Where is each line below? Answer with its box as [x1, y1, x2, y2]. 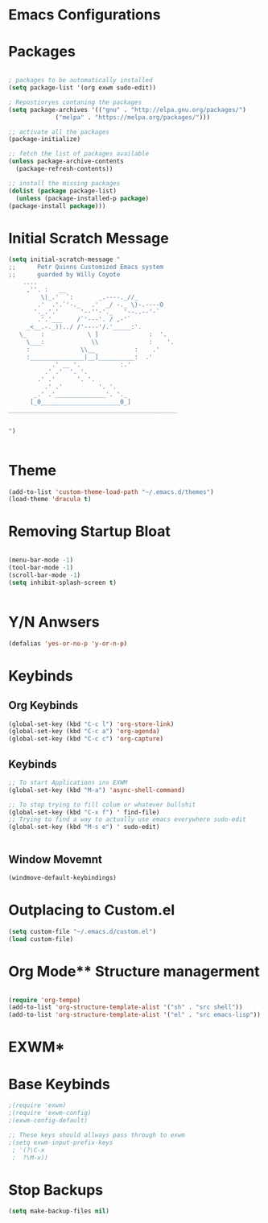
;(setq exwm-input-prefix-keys [8, 1138, 113, 1146]
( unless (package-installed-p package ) [15, 194, 150, 202]
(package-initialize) [8, 135, 81, 143]
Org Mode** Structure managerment [8, 962, 260, 980]
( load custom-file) [8, 935, 74, 943]
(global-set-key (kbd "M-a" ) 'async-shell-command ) [8, 786, 185, 794]
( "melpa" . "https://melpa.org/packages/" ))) [55, 113, 211, 122]
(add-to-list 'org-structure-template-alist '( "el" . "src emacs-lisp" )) [8, 1011, 262, 1019]
